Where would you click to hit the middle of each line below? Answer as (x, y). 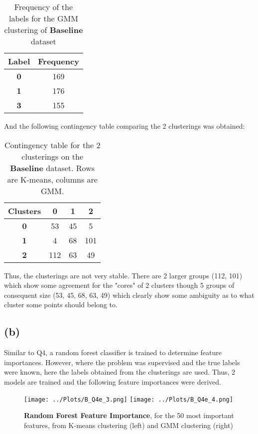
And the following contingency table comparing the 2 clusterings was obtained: (125, 126)
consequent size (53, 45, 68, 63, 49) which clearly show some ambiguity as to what (129, 295)
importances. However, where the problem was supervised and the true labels (122, 362)
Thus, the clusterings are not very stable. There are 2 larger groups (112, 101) (123, 275)
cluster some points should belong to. (61, 305)
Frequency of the (43, 7)
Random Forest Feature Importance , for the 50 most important (129, 415)
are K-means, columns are (52, 179)
